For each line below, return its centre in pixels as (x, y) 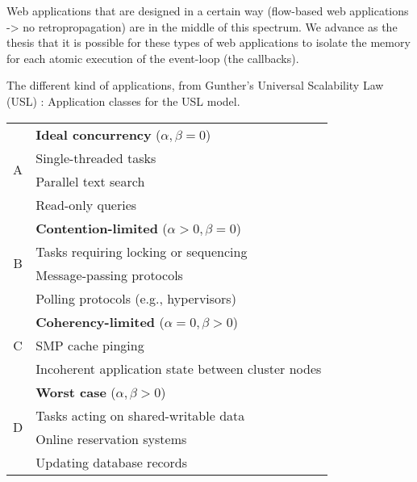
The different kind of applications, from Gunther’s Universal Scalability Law (195, 85)
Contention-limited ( (102, 228)
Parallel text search (90, 181)
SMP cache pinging (90, 345)
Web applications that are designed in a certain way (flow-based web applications (208, 10)
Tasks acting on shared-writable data (140, 415)
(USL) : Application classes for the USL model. (123, 101)
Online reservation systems (111, 438)
